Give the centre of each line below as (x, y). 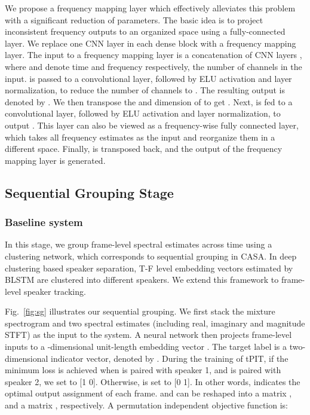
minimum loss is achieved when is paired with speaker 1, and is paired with (143, 370)
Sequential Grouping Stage (89, 192)
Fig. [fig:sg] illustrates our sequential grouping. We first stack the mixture (140, 311)
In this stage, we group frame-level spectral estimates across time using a (139, 244)
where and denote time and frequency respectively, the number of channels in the (154, 66)
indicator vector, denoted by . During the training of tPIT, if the (170, 358)
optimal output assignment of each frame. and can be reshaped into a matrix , (148, 393)
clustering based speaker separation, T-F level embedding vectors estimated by (149, 268)
